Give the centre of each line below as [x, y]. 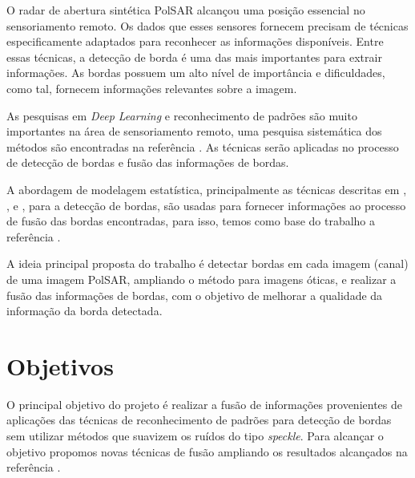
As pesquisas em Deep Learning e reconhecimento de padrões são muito [182, 115]
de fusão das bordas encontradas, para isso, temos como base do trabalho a [191, 221]
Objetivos [60, 365]
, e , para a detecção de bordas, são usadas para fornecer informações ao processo [206, 205]
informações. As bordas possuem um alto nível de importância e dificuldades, [196, 73]
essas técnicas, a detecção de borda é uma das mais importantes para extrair [194, 57]
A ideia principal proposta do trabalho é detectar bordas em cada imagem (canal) [207, 263]
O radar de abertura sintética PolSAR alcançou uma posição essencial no [186, 10]
